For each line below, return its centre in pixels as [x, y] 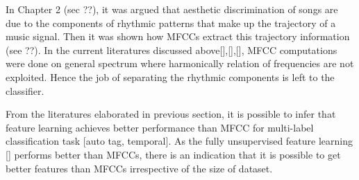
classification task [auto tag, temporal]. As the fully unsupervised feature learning [179, 141]
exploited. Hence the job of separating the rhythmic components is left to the [170, 76]
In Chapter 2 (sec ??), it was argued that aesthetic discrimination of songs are [172, 9]
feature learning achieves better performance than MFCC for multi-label [160, 127]
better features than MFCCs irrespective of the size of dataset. [139, 168]
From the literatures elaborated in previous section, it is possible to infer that [171, 114]
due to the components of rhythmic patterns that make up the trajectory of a [171, 22]
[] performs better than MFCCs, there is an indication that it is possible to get [173, 154]
